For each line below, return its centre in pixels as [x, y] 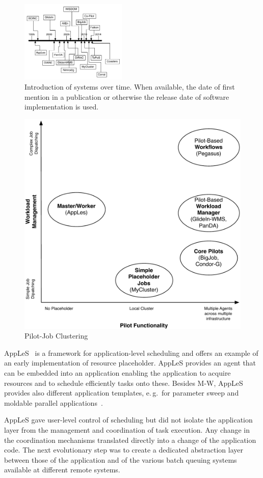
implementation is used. [62, 107]
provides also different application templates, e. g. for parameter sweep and [122, 393]
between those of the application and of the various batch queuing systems [121, 459]
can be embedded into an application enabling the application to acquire [117, 373]
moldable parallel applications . [54, 402]
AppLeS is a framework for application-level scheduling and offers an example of [131, 353]
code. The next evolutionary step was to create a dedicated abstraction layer [124, 450]
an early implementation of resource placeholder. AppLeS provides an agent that [130, 363]
